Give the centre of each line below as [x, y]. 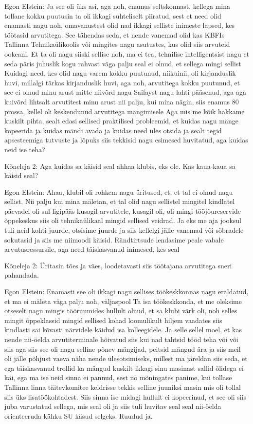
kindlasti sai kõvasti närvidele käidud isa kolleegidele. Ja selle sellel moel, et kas [123, 330]
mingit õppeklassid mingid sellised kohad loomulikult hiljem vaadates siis [113, 320]
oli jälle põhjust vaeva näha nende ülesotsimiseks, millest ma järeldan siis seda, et [126, 358]
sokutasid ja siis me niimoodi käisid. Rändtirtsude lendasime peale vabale [114, 239]
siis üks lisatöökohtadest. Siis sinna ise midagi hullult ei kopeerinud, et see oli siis [126, 396]
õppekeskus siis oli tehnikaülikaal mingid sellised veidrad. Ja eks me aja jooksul [123, 220]
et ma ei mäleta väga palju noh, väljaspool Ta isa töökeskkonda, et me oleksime [123, 301]
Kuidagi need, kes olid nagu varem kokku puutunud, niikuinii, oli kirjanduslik [120, 73]
